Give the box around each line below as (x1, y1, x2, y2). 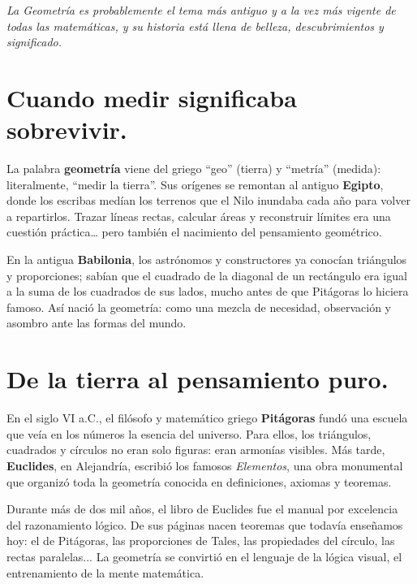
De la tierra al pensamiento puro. (6, 362, 389, 396)
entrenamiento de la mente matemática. (6, 564, 204, 581)
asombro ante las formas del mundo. (6, 314, 187, 331)
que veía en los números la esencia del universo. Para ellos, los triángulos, (6, 425, 372, 442)
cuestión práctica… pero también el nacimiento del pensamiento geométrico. (6, 223, 382, 240)
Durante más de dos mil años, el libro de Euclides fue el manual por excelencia (6, 500, 398, 517)
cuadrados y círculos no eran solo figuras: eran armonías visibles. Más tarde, (6, 441, 385, 458)
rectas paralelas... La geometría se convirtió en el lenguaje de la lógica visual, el (6, 547, 402, 565)
